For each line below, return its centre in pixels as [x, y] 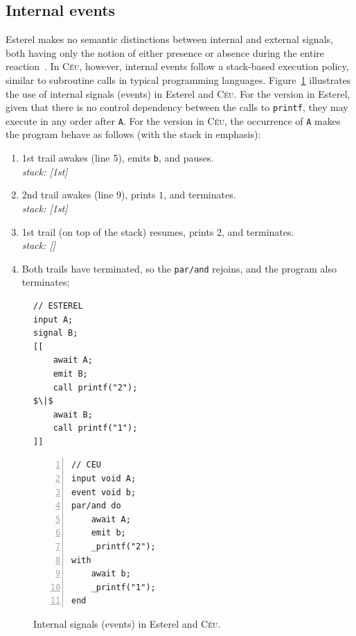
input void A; [104, 479]
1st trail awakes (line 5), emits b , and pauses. [118, 158]
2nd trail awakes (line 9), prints [89, 195]
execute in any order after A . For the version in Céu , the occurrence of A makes [173, 120]
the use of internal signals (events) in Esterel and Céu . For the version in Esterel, [178, 93]
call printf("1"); [95, 428]
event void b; [104, 492]
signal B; [56, 333]
